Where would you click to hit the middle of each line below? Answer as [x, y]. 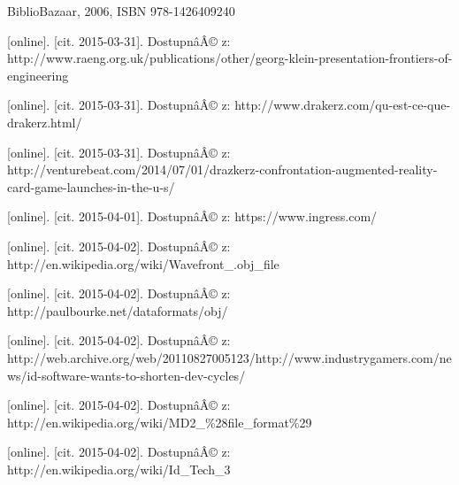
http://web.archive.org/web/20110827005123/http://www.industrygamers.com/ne [229, 357]
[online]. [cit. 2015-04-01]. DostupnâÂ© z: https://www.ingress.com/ [192, 216]
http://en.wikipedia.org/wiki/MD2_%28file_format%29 [160, 422]
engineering [38, 75]
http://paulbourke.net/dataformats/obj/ [118, 310]
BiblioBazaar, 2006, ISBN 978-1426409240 [121, 11]
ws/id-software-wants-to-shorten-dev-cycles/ [126, 375]
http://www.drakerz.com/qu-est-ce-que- [343, 105]
